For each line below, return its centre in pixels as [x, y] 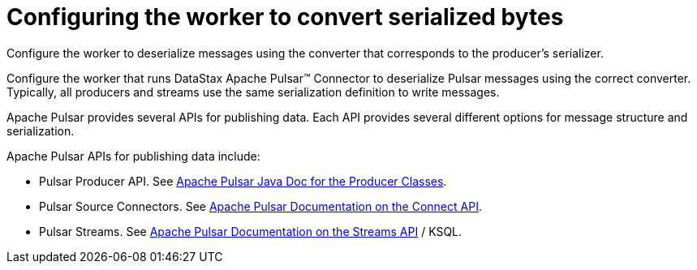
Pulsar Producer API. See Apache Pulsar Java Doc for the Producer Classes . [243, 181]
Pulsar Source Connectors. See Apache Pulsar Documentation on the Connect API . [260, 206]
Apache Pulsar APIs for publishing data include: [133, 156]
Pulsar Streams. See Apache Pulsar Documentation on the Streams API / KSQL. [251, 231]
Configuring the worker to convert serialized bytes [285, 17]
